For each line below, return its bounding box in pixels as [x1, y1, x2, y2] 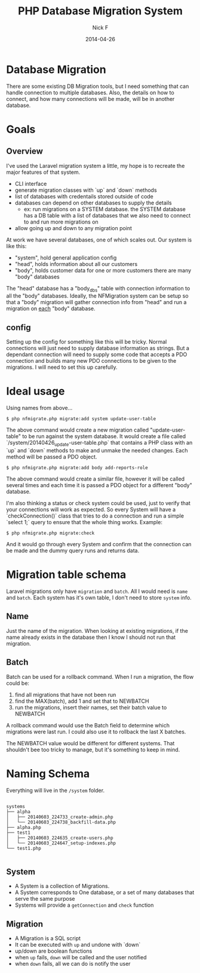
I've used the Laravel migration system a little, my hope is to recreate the [6, 162, 185, 169]
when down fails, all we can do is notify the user [14, 960, 131, 968]
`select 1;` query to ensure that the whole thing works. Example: [6, 519, 163, 526]
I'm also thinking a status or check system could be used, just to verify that [6, 500, 191, 507]
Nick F [92, 24, 109, 31]
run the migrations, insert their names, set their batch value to [14, 703, 167, 711]
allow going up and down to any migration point [14, 224, 133, 231]
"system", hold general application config [14, 254, 117, 261]
